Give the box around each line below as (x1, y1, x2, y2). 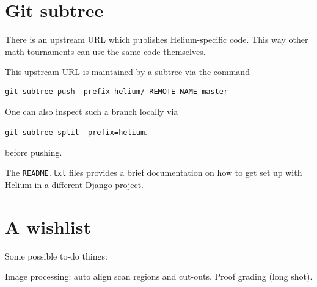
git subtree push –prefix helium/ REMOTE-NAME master (5, 87, 228, 96)
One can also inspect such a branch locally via (5, 104, 178, 117)
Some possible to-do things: (5, 249, 107, 262)
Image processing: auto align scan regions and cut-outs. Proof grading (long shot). (5, 270, 313, 283)
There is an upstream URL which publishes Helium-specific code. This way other (5, 33, 308, 46)
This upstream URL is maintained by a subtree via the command (5, 65, 250, 78)
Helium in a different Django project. (5, 178, 144, 191)
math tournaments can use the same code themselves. (5, 45, 206, 57)
